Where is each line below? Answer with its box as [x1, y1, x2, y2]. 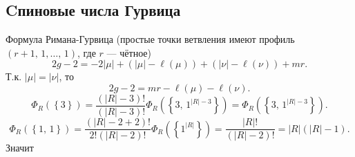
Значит [6, 140, 34, 155]
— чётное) [106, 45, 151, 59]
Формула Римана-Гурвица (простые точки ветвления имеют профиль [6, 32, 295, 46]
